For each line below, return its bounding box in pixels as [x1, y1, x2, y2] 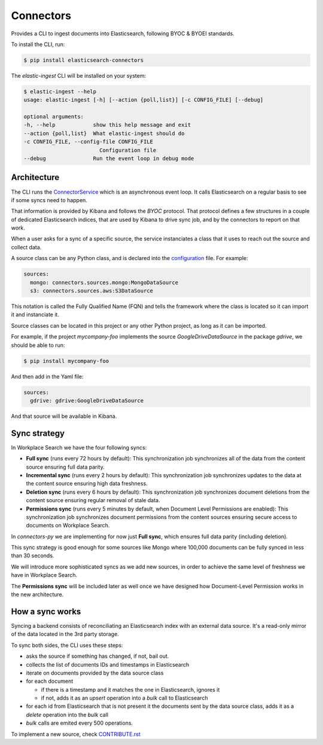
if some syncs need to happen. [11, 196, 88, 203]
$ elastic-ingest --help [23, 88, 97, 95]
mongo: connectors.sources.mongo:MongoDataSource [30, 279, 179, 286]
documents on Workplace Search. [26, 522, 110, 529]
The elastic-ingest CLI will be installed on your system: [11, 72, 147, 79]
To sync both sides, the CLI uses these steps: [11, 642, 123, 649]
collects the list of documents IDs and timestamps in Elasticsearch [26, 661, 190, 668]
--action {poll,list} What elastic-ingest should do [23, 130, 185, 137]
